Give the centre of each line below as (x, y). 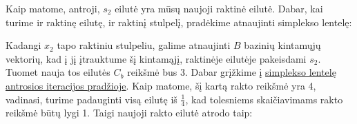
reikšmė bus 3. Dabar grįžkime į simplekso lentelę (232, 72)
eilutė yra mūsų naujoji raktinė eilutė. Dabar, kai (219, 8)
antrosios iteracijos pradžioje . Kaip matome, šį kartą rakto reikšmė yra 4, (161, 85)
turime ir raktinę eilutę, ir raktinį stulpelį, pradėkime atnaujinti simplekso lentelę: (179, 22)
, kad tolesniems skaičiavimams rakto (264, 99)
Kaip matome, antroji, (53, 8)
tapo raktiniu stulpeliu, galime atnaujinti (144, 45)
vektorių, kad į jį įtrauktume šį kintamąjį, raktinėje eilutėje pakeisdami (156, 58)
